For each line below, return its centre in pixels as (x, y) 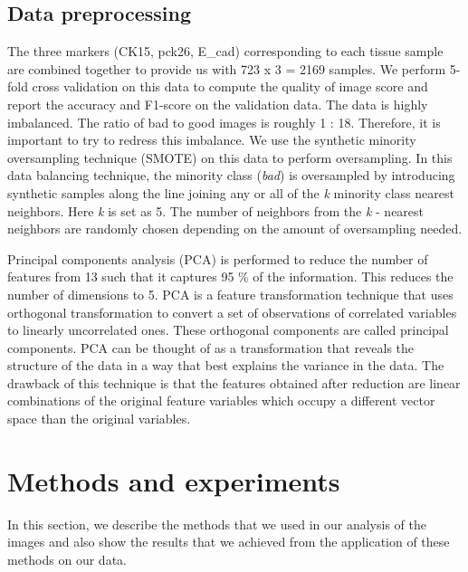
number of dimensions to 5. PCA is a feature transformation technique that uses (230, 294)
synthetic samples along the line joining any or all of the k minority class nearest (231, 192)
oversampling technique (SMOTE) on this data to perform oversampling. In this (230, 157)
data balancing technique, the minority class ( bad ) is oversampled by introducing (231, 175)
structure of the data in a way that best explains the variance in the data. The (226, 365)
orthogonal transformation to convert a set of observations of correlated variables (232, 312)
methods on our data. (67, 559)
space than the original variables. (99, 419)
